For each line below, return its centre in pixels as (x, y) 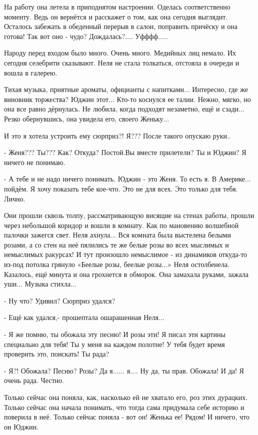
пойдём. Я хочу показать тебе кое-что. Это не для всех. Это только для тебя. (121, 188)
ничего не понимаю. (35, 162)
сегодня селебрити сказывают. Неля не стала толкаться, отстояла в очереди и (122, 62)
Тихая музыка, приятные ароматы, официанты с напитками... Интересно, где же (126, 89)
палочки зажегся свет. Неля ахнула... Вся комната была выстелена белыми (117, 235)
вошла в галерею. (31, 72)
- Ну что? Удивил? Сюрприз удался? (60, 300)
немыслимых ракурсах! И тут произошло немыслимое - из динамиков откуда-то (126, 254)
